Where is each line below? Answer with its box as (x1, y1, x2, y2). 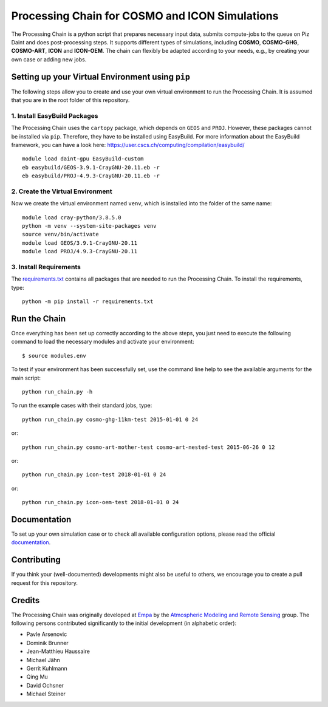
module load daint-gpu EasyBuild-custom (22, 155, 144, 162)
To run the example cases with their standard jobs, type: (11, 401, 152, 409)
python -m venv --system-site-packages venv (22, 222, 157, 230)
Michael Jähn (26, 656, 61, 663)
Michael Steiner (26, 690, 66, 698)
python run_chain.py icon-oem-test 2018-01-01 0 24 (22, 499, 179, 506)
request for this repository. (11, 579, 78, 586)
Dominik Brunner (26, 639, 69, 646)
